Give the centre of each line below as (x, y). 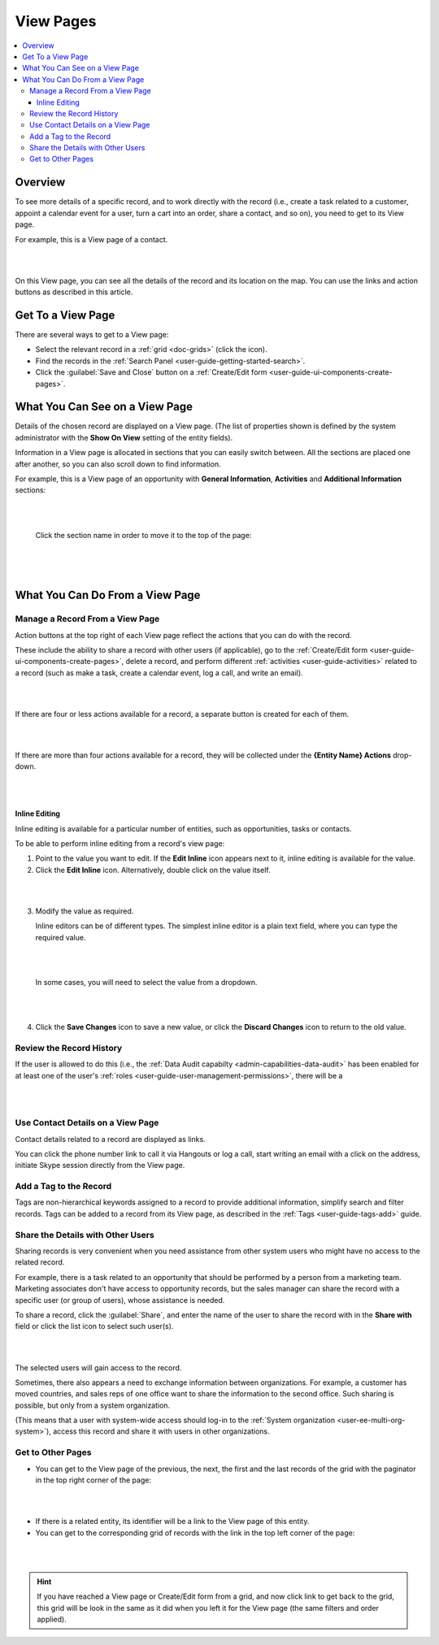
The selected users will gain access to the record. (98, 1367)
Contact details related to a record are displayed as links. (111, 1139)
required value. (61, 937)
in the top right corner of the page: (93, 1480)
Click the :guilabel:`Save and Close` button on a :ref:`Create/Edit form (151, 372)
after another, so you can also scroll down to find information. (118, 464)
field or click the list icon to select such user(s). (94, 1326)
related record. (40, 1262)
